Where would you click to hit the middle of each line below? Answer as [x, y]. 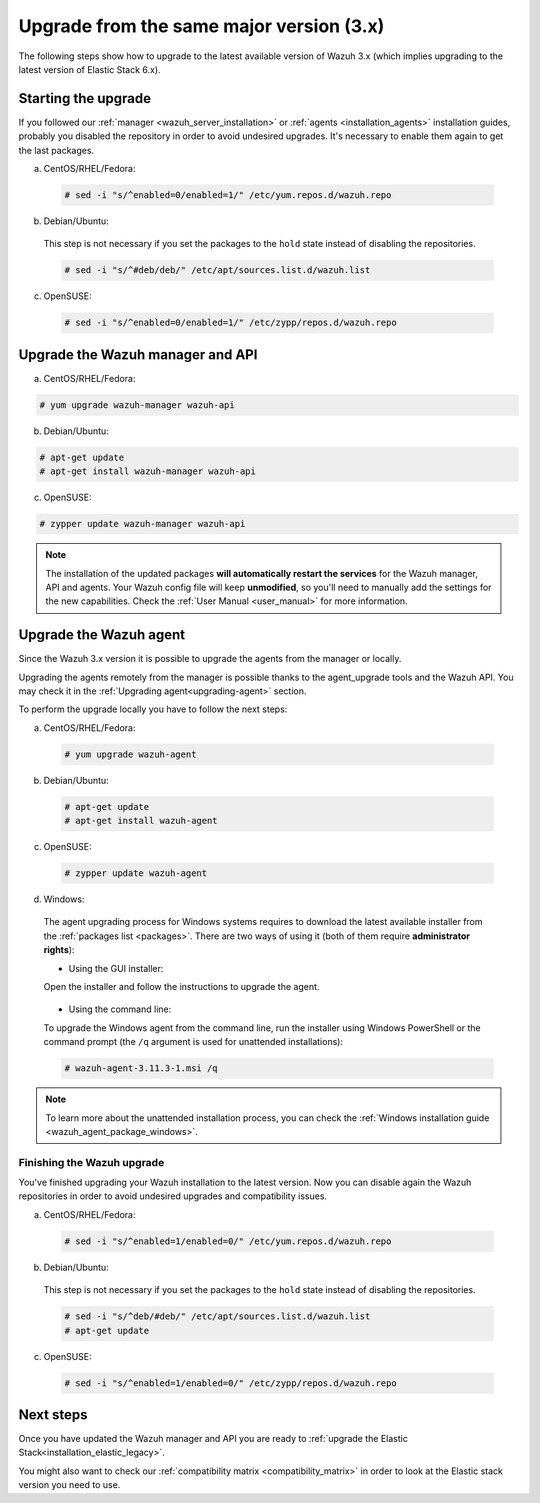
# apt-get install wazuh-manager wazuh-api [148, 471]
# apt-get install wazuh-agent [141, 821]
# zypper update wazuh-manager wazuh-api [142, 524]
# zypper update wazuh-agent [136, 873]
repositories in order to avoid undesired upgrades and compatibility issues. [173, 1196]
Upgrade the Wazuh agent [102, 635]
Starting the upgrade [85, 98]
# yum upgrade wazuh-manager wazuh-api [137, 404]
